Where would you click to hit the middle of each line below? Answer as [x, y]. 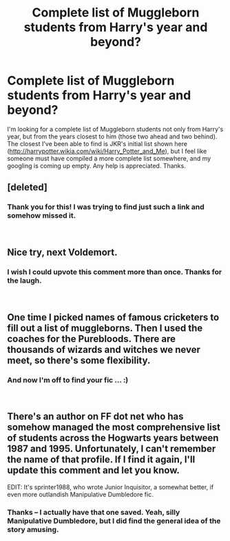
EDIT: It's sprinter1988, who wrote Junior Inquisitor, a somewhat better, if [111, 487]
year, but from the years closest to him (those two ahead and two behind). [112, 136]
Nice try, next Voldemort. [63, 253]
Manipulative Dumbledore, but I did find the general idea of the [114, 520]
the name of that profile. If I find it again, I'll [101, 460]
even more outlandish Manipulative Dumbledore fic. [80, 494]
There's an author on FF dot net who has [95, 417]
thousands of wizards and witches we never [104, 349]
